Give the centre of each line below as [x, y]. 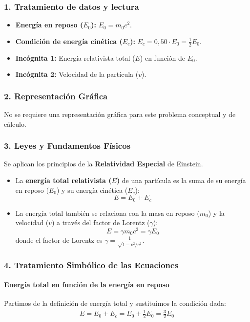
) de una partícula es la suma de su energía [181, 180]
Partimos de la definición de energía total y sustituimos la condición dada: [115, 303]
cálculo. [15, 124]
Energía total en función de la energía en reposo [87, 285]
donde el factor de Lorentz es [59, 240]
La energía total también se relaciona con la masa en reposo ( [107, 213]
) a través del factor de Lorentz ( [101, 222]
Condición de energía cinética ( [69, 41]
